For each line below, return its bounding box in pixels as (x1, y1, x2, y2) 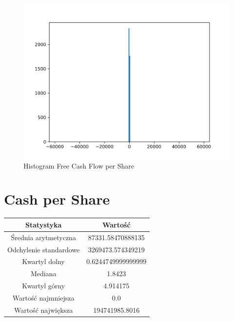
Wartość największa (14, 304, 73, 315)
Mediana (30, 268, 57, 279)
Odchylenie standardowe (7, 244, 80, 254)
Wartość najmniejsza (12, 292, 75, 302)
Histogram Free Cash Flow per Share (23, 160, 135, 170)
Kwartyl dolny (22, 256, 65, 266)
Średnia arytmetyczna (11, 232, 76, 242)
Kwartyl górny (22, 281, 65, 291)
